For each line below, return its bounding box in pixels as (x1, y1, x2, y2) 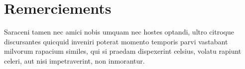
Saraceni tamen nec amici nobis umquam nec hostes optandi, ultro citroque (4, 27, 234, 37)
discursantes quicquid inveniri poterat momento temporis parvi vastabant (4, 36, 228, 46)
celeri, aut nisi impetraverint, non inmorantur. (4, 55, 145, 66)
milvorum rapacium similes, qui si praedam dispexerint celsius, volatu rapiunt (4, 46, 242, 56)
